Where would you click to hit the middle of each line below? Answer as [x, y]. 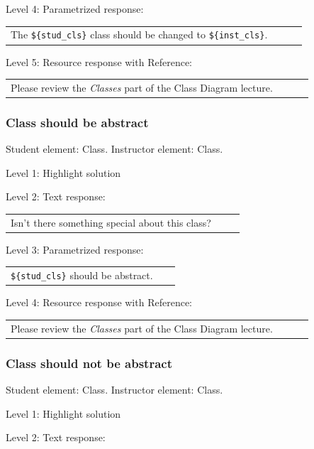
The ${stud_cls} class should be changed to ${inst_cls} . [139, 34]
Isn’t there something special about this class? [111, 222]
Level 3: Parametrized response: [75, 249]
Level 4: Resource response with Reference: [99, 302]
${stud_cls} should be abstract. [82, 275]
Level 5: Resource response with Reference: [99, 61]
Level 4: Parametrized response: [75, 9]
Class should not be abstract [89, 363]
